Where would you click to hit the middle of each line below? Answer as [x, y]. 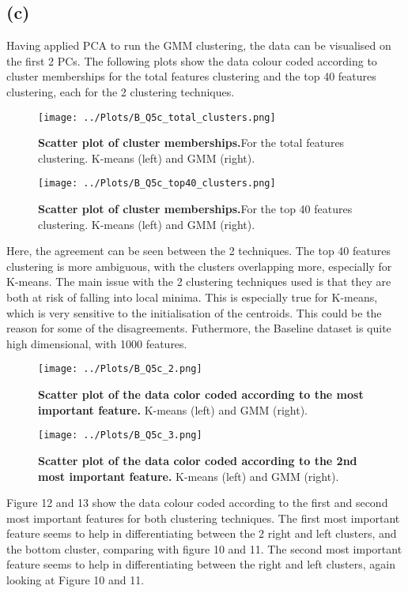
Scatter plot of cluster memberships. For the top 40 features [195, 209]
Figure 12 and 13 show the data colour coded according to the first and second [197, 503]
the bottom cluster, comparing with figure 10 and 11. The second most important [204, 548]
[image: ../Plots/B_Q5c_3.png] [120, 435]
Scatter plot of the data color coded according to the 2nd [198, 460]
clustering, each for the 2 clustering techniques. [121, 91]
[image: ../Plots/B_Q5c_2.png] [120, 369]
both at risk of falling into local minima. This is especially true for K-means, [192, 297]
